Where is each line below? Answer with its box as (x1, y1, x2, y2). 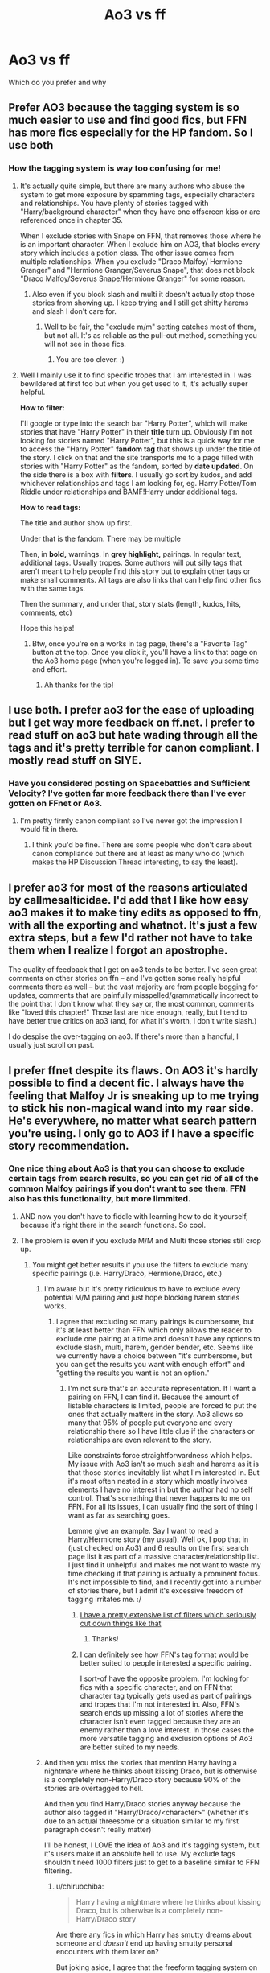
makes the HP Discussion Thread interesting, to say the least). (31, 857, 239, 867)
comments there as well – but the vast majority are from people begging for (8, 982, 259, 991)
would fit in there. (19, 825, 79, 834)
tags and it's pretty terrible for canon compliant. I (8, 741, 260, 755)
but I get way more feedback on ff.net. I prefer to (8, 716, 256, 730)
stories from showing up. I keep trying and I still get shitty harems (31, 298, 249, 307)
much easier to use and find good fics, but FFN (8, 113, 247, 127)
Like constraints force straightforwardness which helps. (67, 1450, 252, 1460)
